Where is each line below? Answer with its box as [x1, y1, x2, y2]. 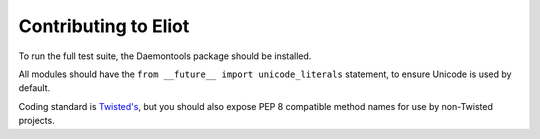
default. [18, 82, 51, 94]
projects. [18, 115, 55, 127]
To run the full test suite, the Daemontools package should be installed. [18, 50, 312, 62]
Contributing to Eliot [18, 15, 190, 37]
